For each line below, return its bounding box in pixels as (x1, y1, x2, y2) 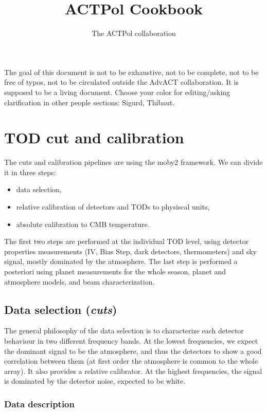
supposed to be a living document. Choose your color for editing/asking (4, 86, 230, 97)
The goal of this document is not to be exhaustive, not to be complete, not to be (4, 66, 259, 77)
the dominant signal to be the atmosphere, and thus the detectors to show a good (4, 345, 262, 356)
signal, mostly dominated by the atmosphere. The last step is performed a (4, 256, 238, 267)
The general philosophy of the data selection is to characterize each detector (4, 325, 244, 336)
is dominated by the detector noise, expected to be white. (4, 376, 186, 386)
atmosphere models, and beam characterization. (4, 276, 155, 287)
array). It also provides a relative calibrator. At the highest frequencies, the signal (4, 365, 262, 376)
